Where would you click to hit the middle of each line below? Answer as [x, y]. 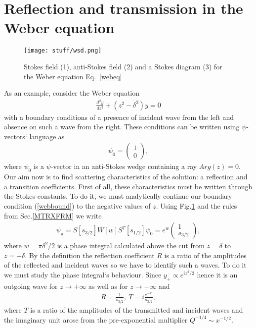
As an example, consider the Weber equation [72, 93]
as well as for [108, 286]
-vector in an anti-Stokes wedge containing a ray [124, 166]
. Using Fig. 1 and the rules [196, 206]
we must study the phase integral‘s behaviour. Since [83, 275]
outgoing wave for [31, 286]
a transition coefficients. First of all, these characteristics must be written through [128, 186]
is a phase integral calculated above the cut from [131, 246]
